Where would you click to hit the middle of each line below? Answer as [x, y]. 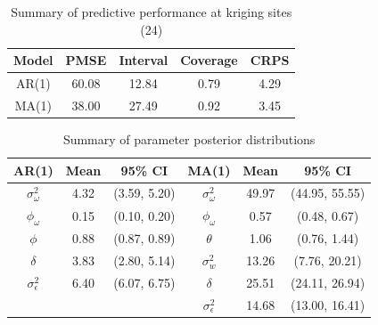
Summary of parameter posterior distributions [189, 138]
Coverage [209, 60]
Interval [144, 60]
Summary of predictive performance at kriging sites [152, 12]
